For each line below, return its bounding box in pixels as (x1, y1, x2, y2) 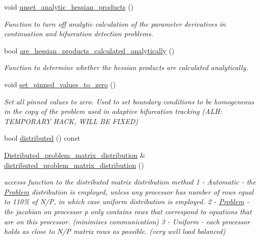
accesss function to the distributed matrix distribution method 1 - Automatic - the (4, 176, 256, 187)
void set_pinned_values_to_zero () (4, 79, 116, 89)
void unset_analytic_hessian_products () (4, 2, 134, 12)
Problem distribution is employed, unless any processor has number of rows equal (4, 186, 253, 197)
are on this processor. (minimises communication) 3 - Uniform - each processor (4, 216, 250, 226)
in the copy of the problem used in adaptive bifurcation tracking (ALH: (4, 106, 222, 116)
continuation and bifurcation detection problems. (4, 28, 153, 39)
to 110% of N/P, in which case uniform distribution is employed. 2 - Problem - (4, 196, 249, 207)
